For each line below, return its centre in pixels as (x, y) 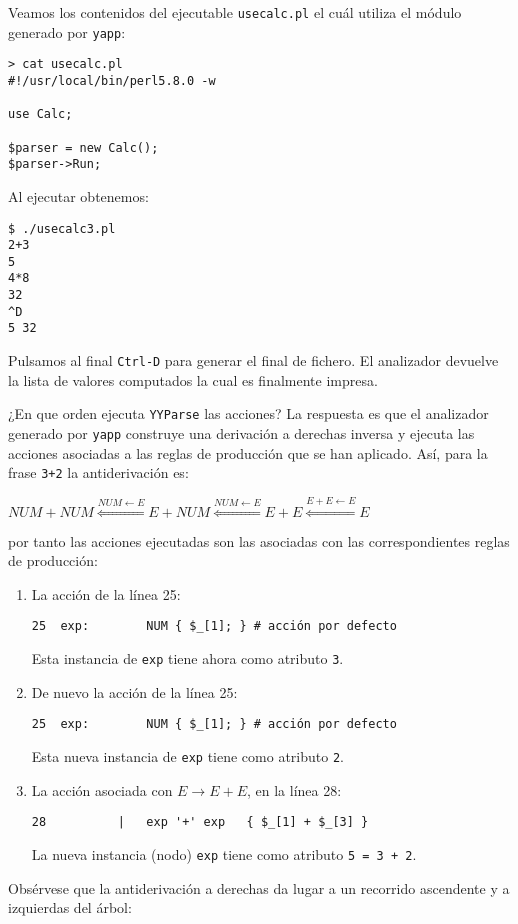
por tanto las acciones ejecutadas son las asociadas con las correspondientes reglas (259, 540)
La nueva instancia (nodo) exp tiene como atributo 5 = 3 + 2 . (224, 853)
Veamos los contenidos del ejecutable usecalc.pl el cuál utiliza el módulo (235, 12)
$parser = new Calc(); (83, 147)
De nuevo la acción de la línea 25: (134, 691)
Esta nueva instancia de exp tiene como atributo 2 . (187, 756)
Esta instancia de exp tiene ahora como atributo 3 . (187, 658)
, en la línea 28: (294, 789)
